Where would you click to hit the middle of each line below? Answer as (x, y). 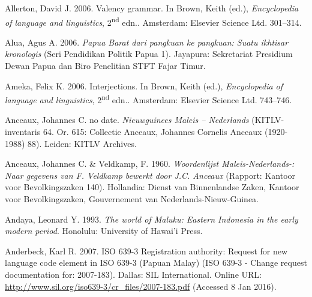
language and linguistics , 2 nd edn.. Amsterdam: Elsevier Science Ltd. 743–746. (148, 99)
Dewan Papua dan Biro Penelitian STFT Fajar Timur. (105, 66)
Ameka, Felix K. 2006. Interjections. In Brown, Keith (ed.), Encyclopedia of (144, 85)
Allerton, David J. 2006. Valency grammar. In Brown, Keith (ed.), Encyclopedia (152, 8)
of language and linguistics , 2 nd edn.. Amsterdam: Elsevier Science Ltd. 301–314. (153, 21)
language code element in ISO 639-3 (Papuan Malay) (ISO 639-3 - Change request (156, 262)
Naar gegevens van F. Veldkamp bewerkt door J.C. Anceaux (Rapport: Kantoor (150, 175)
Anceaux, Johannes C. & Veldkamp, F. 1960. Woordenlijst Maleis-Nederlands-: (150, 163)
